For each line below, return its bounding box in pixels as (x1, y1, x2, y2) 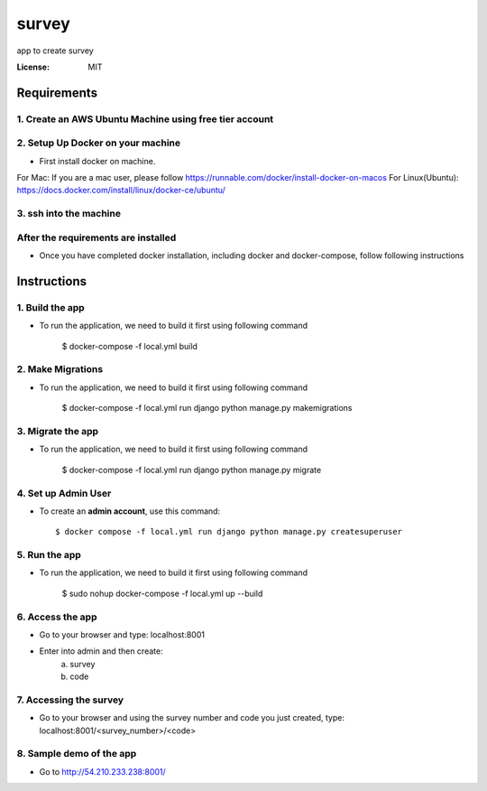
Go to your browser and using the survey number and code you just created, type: (39, 712, 345, 723)
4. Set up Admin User (16, 487, 112, 499)
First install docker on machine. (39, 155, 156, 166)
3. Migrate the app (16, 424, 99, 437)
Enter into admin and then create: (39, 646, 163, 656)
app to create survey (16, 45, 94, 56)
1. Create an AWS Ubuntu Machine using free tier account (16, 113, 274, 126)
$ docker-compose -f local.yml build (61, 340, 198, 351)
